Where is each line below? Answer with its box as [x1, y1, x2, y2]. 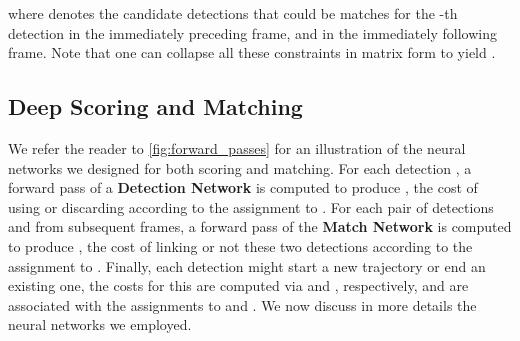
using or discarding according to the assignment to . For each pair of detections [8, 196, 494, 217]
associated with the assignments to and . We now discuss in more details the [8, 294, 477, 315]
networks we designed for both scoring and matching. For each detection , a [8, 157, 472, 178]
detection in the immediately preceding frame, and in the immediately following [8, 22, 497, 43]
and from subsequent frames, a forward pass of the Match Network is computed [8, 216, 512, 237]
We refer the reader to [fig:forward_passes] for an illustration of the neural [8, 137, 466, 158]
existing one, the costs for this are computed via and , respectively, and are [8, 275, 469, 296]
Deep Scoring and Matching [8, 91, 303, 122]
